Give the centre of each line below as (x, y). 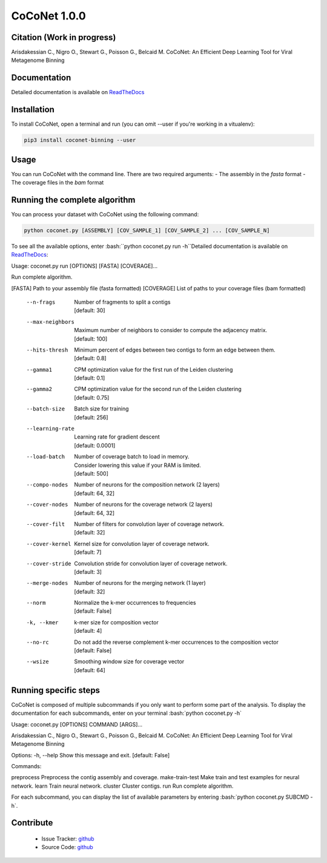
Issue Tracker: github (68, 839)
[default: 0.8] (90, 358)
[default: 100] (91, 339)
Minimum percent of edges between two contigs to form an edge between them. (175, 350)
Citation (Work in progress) (64, 37)
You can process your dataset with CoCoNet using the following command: (105, 214)
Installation (33, 110)
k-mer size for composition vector (116, 622)
